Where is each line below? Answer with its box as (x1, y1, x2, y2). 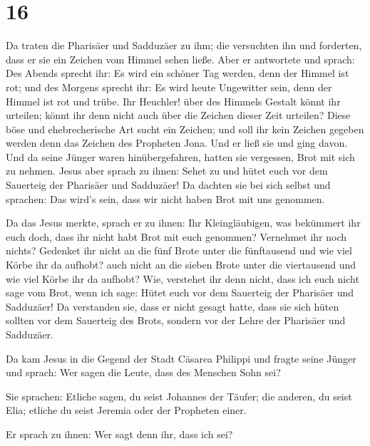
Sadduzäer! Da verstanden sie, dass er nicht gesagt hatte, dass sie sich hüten (6, 299, 339, 313)
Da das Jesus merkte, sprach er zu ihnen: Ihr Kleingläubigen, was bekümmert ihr (6, 215, 361, 230)
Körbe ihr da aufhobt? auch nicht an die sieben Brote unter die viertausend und (6, 257, 356, 272)
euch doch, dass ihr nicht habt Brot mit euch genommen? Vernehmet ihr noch (6, 229, 347, 244)
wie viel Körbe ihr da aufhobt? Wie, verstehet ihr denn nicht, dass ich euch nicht (6, 271, 359, 286)
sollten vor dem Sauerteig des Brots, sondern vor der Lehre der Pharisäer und (6, 313, 346, 328)
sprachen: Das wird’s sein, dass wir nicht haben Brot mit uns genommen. (6, 191, 325, 206)
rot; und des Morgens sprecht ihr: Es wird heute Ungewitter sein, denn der (6, 79, 332, 94)
